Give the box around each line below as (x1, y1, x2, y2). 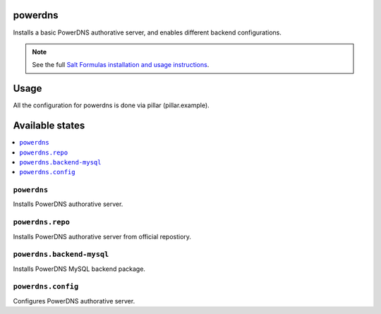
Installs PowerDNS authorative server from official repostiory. (13, 232, 192, 241)
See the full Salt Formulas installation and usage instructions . (32, 61, 210, 69)
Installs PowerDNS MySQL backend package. (13, 265, 146, 273)
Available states (13, 120, 85, 132)
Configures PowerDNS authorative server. (13, 296, 135, 305)
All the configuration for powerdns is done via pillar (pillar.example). (13, 101, 210, 109)
